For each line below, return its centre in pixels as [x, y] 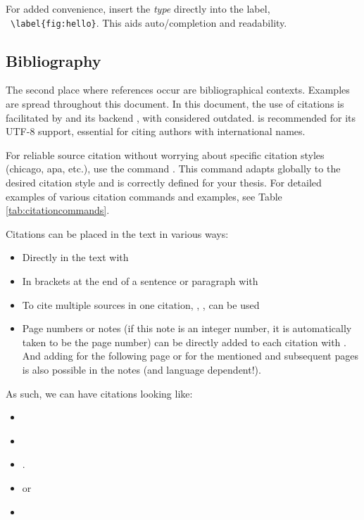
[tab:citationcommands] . [58, 210]
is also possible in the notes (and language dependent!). [142, 369]
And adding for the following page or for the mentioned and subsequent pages [190, 356]
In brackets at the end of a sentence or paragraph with [140, 280]
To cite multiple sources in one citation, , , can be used [141, 304]
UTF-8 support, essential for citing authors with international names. [156, 131]
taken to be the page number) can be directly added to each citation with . [184, 342]
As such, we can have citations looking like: [99, 393]
